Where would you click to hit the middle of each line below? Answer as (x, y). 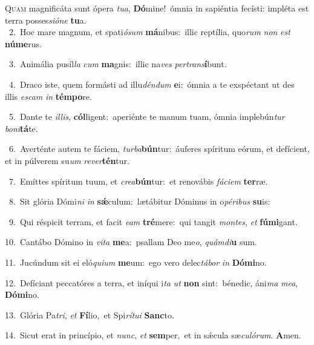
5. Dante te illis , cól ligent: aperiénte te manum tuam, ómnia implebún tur (147, 117)
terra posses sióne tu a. (46, 20)
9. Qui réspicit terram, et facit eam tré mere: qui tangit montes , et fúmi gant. (153, 221)
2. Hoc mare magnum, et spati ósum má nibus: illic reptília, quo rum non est (149, 32)
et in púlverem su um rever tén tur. (67, 160)
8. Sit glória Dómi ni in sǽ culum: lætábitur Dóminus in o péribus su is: (139, 201)
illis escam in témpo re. (48, 96)
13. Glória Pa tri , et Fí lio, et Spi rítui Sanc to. (90, 314)
